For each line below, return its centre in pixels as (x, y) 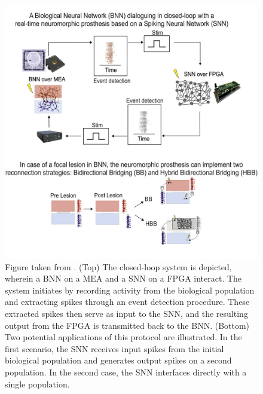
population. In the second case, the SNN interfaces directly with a (126, 372)
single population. (37, 384)
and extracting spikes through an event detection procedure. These (127, 302)
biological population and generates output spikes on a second (118, 360)
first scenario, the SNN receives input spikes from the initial (114, 348)
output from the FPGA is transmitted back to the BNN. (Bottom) (127, 325)
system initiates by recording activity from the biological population (130, 290)
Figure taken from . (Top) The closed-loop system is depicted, (118, 266)
